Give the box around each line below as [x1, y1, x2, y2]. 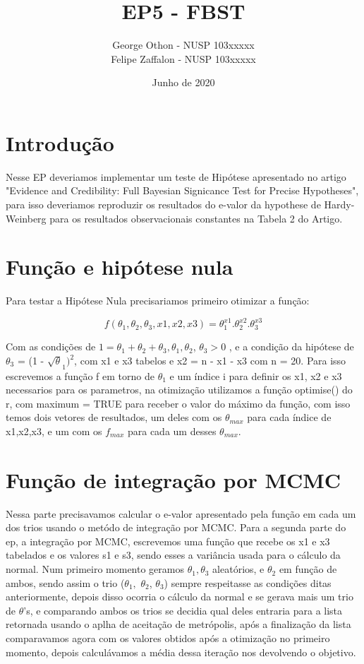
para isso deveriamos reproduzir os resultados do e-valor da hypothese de [6, 197, 321, 212]
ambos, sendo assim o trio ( [6, 575, 125, 590]
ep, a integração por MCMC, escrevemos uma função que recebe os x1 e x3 [6, 533, 330, 548]
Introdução [6, 128, 114, 157]
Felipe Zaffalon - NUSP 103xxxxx [111, 51, 256, 66]
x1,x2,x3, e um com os [6, 423, 102, 438]
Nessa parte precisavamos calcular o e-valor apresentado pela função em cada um [6, 506, 356, 521]
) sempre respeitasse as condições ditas [164, 575, 332, 590]
